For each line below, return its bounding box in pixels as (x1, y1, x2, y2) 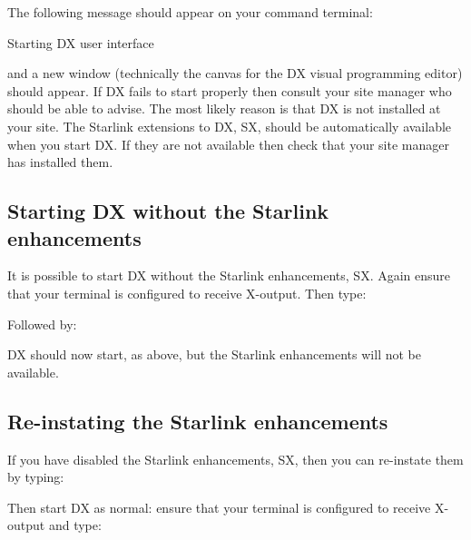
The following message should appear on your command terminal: (7, 3, 373, 21)
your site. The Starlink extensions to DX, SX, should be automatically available (7, 116, 452, 135)
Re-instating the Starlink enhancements (7, 407, 388, 435)
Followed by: (7, 314, 77, 333)
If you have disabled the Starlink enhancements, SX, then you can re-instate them (7, 449, 464, 468)
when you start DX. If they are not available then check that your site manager (7, 134, 449, 153)
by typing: (7, 467, 64, 486)
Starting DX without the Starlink (7, 197, 329, 225)
